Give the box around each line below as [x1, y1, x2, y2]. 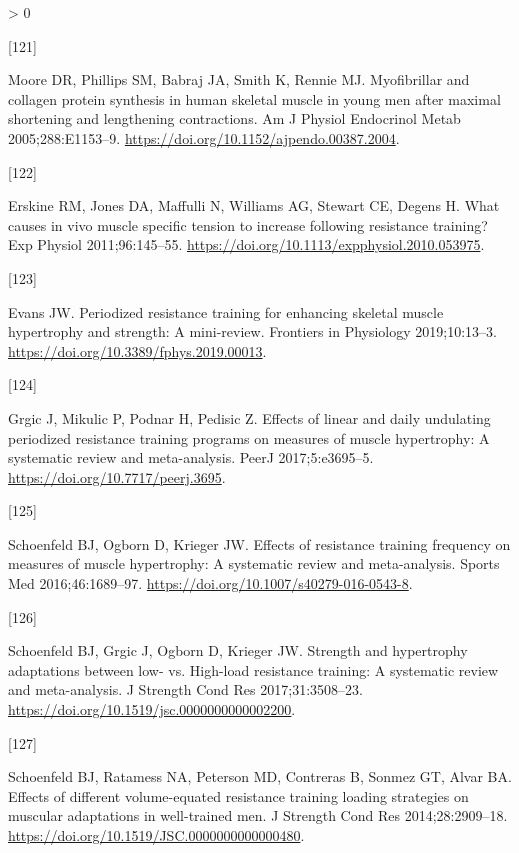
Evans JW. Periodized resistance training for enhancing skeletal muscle [8, 301, 444, 322]
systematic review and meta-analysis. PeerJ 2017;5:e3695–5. [8, 447, 374, 468]
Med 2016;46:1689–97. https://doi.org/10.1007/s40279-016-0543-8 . [8, 573, 413, 594]
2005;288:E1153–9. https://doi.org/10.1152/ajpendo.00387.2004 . [8, 127, 400, 148]
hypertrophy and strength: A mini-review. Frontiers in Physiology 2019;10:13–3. [8, 321, 497, 342]
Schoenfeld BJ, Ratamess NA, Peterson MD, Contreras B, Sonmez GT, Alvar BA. [8, 766, 512, 787]
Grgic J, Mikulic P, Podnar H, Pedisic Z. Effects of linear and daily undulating [8, 407, 491, 428]
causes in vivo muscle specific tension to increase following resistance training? [8, 214, 488, 235]
